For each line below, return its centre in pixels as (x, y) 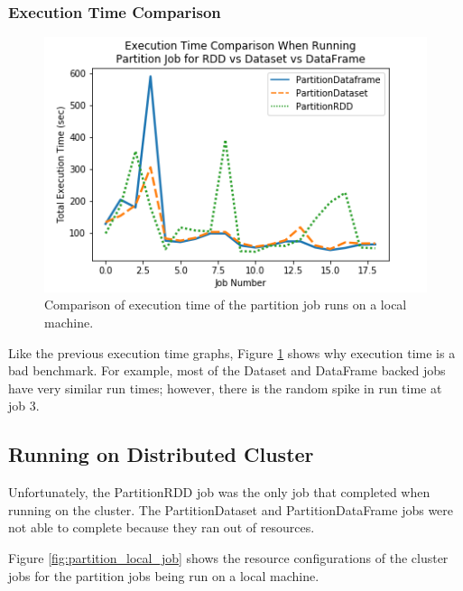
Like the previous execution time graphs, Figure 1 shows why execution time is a (232, 352)
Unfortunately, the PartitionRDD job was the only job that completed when (219, 492)
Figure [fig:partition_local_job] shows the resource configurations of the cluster (228, 558)
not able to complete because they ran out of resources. (162, 527)
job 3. (24, 406)
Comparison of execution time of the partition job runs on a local (226, 305)
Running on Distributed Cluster (161, 454)
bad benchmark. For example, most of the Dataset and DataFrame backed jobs (227, 370)
